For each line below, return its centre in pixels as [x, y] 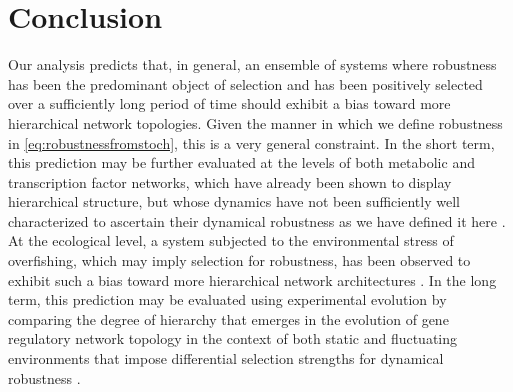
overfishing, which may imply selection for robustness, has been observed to [239, 260]
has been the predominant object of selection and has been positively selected [245, 83]
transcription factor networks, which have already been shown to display [230, 181]
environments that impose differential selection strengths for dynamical [226, 358]
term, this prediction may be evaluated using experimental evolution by [227, 299]
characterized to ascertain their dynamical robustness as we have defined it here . [257, 220]
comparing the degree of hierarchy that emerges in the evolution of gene [228, 318]
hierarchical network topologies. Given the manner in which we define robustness [255, 122]
